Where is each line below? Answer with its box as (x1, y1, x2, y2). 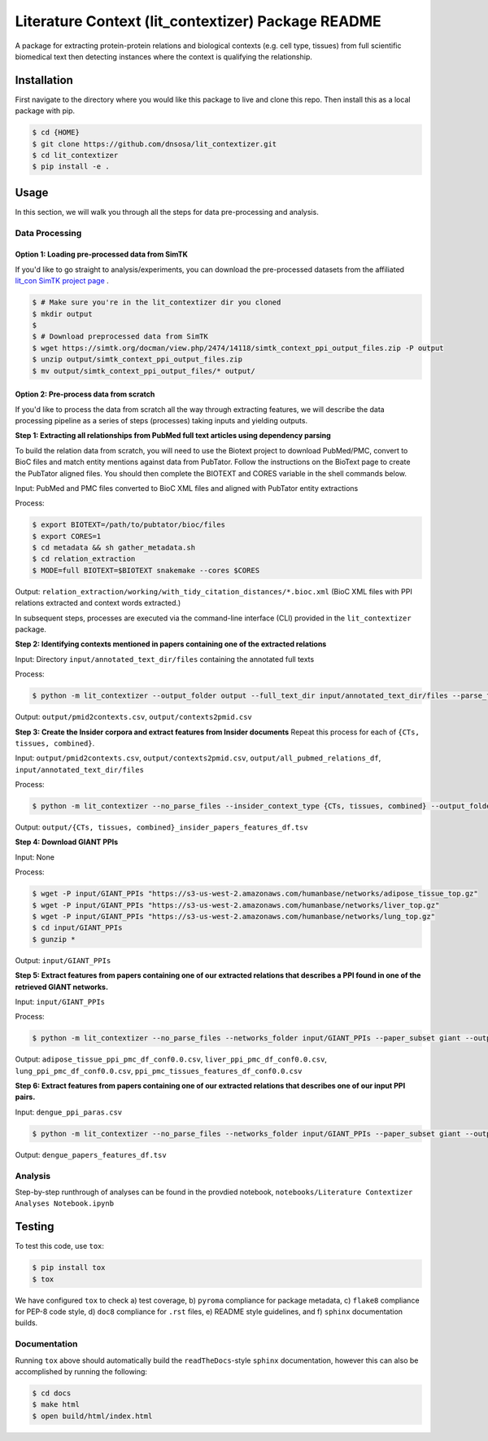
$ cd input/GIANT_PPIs (32, 923, 123, 932)
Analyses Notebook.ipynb (15, 1199, 114, 1208)
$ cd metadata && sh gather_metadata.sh (32, 543, 195, 553)
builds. (15, 1318, 38, 1328)
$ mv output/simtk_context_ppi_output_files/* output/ (32, 366, 255, 375)
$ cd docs (32, 1388, 72, 1398)
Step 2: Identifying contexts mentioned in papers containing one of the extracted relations (15, 639, 327, 649)
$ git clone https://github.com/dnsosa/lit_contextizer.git (32, 139, 277, 148)
